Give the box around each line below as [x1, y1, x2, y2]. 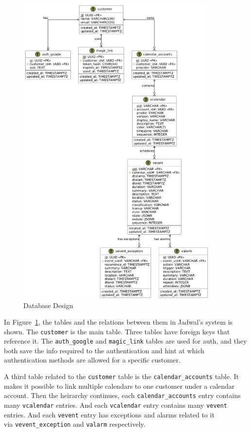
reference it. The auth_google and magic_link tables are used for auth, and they [4, 336, 247, 346]
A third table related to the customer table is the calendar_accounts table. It [4, 371, 239, 381]
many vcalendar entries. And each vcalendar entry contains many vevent [4, 399, 227, 410]
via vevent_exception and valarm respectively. [4, 419, 146, 429]
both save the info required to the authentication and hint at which [4, 345, 204, 355]
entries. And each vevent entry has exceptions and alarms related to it [4, 409, 215, 419]
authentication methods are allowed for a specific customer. [4, 355, 181, 365]
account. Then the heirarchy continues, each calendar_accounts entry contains [4, 390, 241, 400]
